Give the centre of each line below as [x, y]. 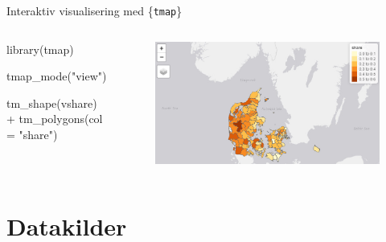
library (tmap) [40, 49]
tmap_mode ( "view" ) [57, 76]
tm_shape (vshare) [52, 103]
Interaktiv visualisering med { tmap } [94, 10]
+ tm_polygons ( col [55, 119]
